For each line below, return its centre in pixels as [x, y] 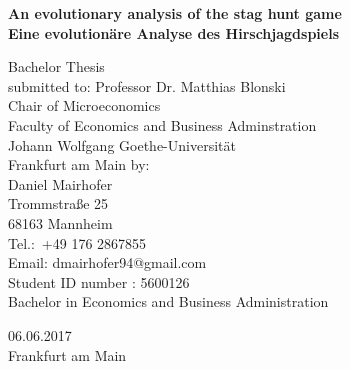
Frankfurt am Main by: [79, 164]
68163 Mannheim [60, 222]
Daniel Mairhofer [60, 183]
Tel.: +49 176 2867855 [77, 242]
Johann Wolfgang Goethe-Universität [122, 144]
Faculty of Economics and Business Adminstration [162, 124]
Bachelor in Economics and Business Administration [168, 301]
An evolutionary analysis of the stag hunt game [175, 13]
